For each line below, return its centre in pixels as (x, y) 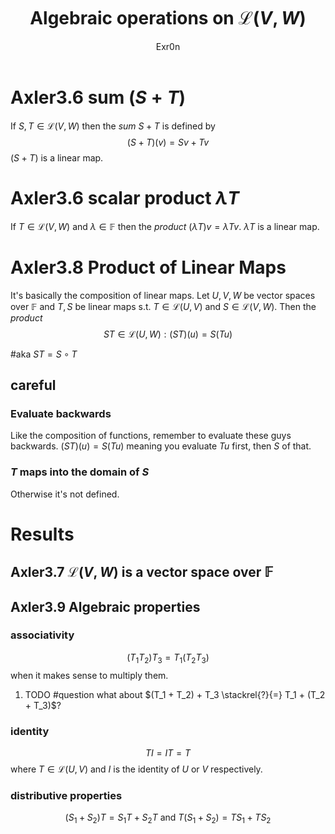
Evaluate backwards (61, 413)
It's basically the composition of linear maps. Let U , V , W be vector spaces (163, 295)
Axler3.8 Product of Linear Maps (148, 267)
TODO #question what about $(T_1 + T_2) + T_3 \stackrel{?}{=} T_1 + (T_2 (175, 694)
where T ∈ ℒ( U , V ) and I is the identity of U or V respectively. (136, 769)
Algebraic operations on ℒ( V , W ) (168, 18)
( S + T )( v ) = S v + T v (168, 142)
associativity (42, 635)
